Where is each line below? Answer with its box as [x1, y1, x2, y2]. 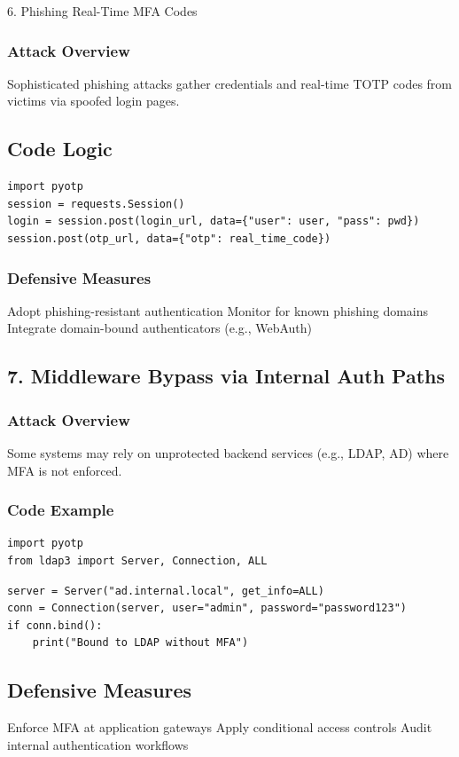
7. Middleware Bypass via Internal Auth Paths [7, 362, 446, 390]
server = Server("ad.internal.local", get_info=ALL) [7, 584, 324, 597]
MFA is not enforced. [7, 461, 122, 479]
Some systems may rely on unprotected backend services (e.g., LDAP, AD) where [7, 443, 449, 461]
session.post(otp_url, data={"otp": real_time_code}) [7, 232, 331, 245]
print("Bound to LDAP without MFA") [32, 636, 249, 650]
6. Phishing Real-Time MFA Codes [7, 2, 198, 20]
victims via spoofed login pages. [7, 91, 180, 110]
